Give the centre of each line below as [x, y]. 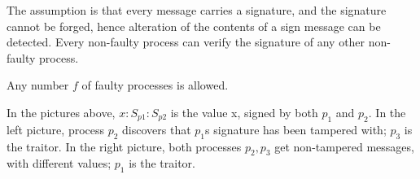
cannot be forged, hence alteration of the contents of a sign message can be [194, 26]
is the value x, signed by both [244, 112]
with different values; [59, 163]
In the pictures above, [61, 112]
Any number [38, 85]
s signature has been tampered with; [296, 129]
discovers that [157, 129]
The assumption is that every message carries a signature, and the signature [197, 10]
